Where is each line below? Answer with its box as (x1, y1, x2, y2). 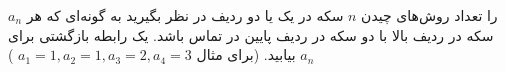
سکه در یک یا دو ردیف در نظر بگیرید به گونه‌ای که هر (26, 5, 344, 25)
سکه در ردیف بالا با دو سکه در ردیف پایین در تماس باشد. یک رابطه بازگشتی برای (8, 24, 494, 45)
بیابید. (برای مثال (196, 44, 296, 65)
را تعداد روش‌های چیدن (361, 5, 498, 25)
